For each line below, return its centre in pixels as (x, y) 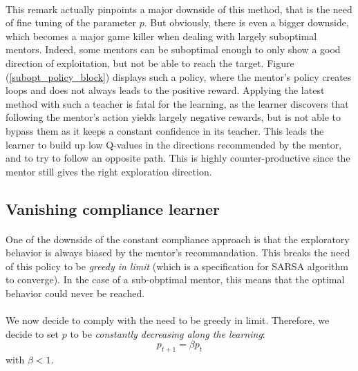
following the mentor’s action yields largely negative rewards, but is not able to (173, 117)
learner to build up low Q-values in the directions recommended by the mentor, (174, 144)
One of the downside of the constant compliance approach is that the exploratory (178, 239)
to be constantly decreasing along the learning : (168, 333)
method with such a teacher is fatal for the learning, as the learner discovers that (177, 103)
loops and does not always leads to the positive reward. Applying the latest (165, 90)
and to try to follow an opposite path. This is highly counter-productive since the (178, 158)
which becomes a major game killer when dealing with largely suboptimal (161, 36)
